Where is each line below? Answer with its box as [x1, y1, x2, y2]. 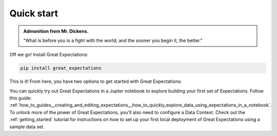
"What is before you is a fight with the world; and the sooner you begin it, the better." [23, 37, 203, 43]
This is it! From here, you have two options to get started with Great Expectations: [9, 78, 182, 84]
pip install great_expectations [20, 65, 102, 71]
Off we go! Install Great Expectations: [9, 52, 88, 58]
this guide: [9, 95, 32, 101]
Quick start [9, 8, 58, 19]
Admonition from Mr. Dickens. [23, 28, 89, 34]
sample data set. [9, 123, 45, 130]
